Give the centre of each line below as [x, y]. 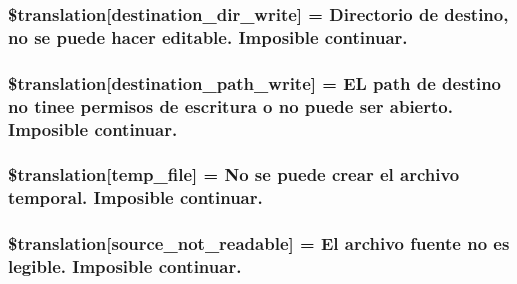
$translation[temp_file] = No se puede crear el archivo [234, 174]
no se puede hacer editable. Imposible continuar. [208, 36]
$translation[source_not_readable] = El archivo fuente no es [259, 243]
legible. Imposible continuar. [125, 266]
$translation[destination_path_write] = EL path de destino [254, 82]
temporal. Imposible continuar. [135, 197]
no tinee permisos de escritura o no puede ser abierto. [230, 105]
